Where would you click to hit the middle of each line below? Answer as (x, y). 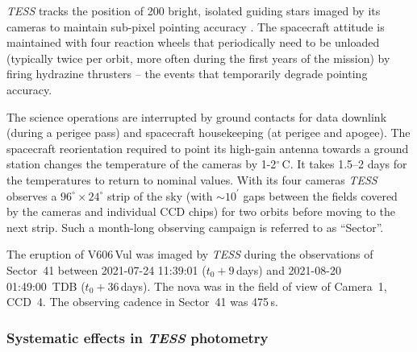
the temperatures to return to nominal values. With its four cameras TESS (192, 179)
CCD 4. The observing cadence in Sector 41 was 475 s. (142, 302)
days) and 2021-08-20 (288, 269)
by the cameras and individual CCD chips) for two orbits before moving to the (201, 211)
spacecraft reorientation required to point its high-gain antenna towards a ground (208, 148)
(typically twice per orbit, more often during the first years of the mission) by (198, 58)
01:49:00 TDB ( (46, 286)
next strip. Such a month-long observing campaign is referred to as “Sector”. (195, 227)
